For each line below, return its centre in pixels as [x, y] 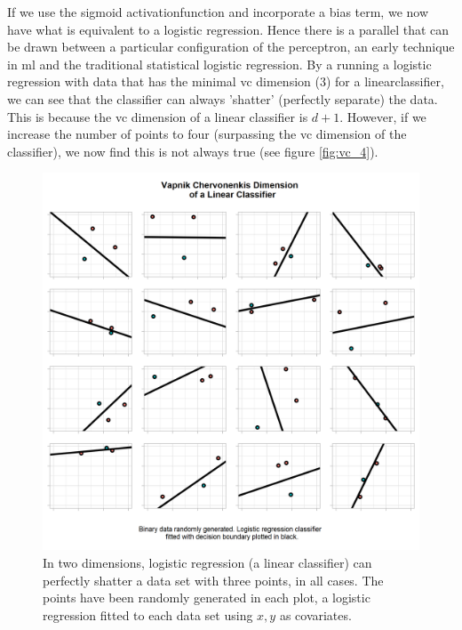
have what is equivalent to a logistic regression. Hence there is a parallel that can [228, 29]
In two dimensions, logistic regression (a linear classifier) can [207, 562]
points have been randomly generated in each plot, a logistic [207, 598]
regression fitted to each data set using [148, 614]
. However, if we [383, 116]
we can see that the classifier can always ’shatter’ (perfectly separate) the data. [223, 98]
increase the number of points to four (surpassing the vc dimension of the [207, 134]
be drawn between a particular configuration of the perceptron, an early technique [231, 47]
